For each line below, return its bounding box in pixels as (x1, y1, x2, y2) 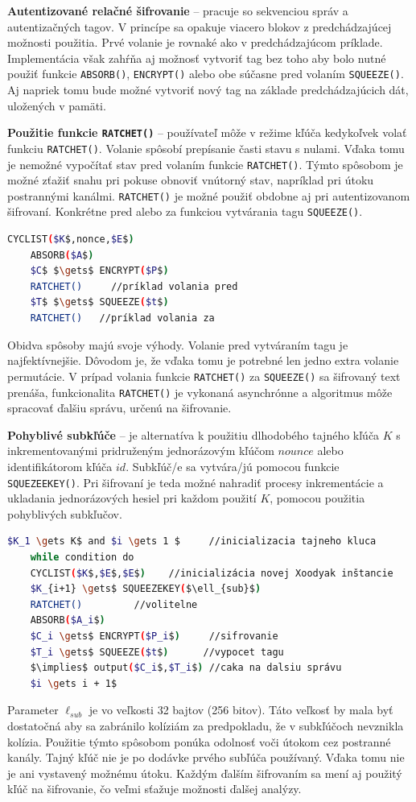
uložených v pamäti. (7, 97, 106, 114)
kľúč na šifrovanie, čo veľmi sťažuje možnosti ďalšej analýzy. (7, 780, 302, 797)
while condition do (30, 551, 134, 563)
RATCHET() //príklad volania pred (30, 280, 238, 292)
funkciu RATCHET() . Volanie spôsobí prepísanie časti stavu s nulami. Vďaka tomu (7, 139, 405, 156)
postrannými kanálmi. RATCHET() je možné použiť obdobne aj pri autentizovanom (7, 187, 410, 204)
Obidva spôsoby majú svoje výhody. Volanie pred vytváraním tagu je (7, 336, 348, 353)
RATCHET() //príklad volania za (30, 312, 215, 325)
